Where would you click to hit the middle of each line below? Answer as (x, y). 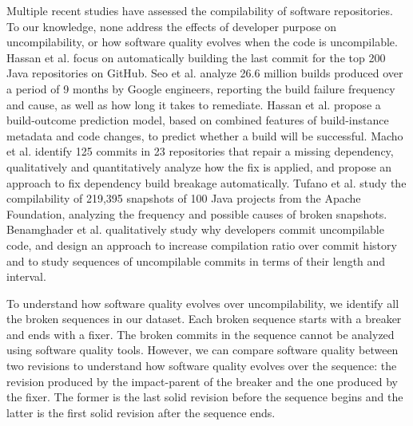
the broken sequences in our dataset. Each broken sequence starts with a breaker (204, 319)
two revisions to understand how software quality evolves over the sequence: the (202, 366)
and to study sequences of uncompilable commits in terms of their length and (196, 260)
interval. (26, 276)
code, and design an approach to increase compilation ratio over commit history (202, 245)
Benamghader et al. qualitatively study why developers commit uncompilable (195, 229)
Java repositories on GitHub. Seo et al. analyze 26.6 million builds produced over (205, 73)
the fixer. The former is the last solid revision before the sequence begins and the (205, 397)
